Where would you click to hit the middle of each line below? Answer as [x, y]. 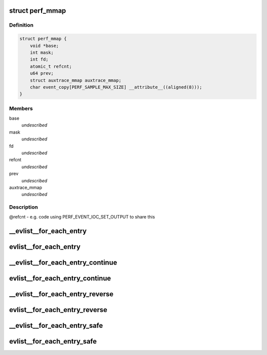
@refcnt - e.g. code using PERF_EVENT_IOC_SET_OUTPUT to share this [82, 217]
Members [21, 108]
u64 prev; [42, 73]
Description [23, 207]
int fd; [39, 60]
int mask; [42, 52]
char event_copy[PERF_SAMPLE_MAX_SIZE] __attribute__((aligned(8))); [116, 87]
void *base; [44, 45]
